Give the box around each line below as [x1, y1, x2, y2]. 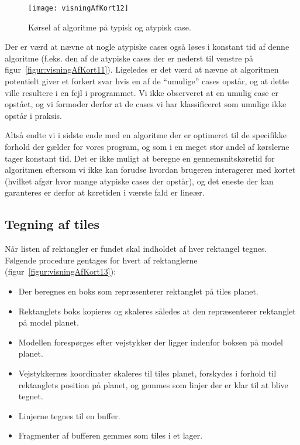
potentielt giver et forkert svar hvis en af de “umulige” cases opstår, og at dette [5, 75, 289, 87]
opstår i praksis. [5, 109, 62, 121]
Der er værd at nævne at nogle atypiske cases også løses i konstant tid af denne [5, 40, 289, 53]
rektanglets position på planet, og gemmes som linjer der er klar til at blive [18, 378, 288, 391]
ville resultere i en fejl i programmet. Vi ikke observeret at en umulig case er [5, 86, 278, 98]
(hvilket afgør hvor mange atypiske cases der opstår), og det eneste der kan [5, 174, 274, 187]
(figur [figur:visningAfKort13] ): [5, 265, 116, 278]
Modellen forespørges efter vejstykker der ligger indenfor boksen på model [18, 336, 283, 348]
